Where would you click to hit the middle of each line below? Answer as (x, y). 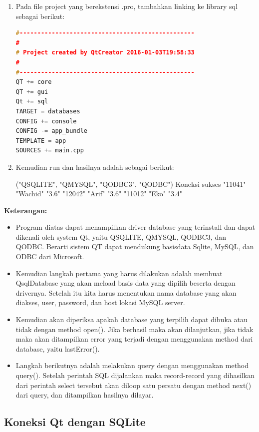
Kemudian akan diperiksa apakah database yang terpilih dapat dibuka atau (131, 319)
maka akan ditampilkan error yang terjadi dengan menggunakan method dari (134, 339)
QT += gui (32, 92)
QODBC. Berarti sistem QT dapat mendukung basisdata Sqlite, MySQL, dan (135, 246)
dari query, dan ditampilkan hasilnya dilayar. (85, 395)
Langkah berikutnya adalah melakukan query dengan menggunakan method (132, 365)
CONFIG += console (46, 121)
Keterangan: (26, 210)
